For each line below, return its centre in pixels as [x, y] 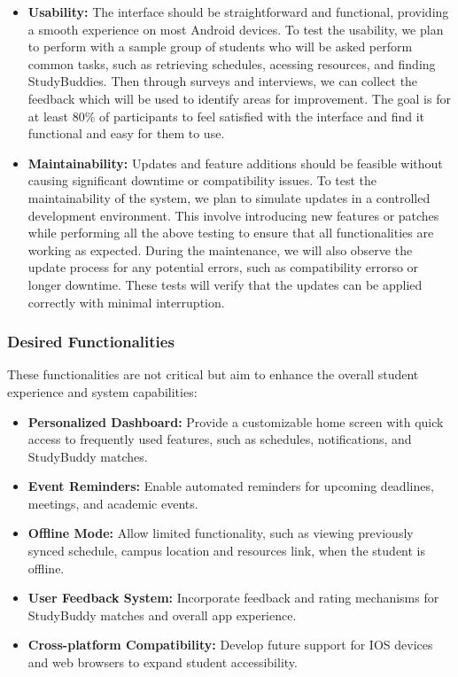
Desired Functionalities [91, 342]
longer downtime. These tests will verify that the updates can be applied [225, 284]
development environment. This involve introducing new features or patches [233, 215]
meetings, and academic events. [113, 503]
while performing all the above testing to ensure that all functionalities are [231, 233]
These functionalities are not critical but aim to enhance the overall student [213, 374]
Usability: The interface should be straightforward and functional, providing [238, 12]
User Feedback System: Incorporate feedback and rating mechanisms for [233, 598]
